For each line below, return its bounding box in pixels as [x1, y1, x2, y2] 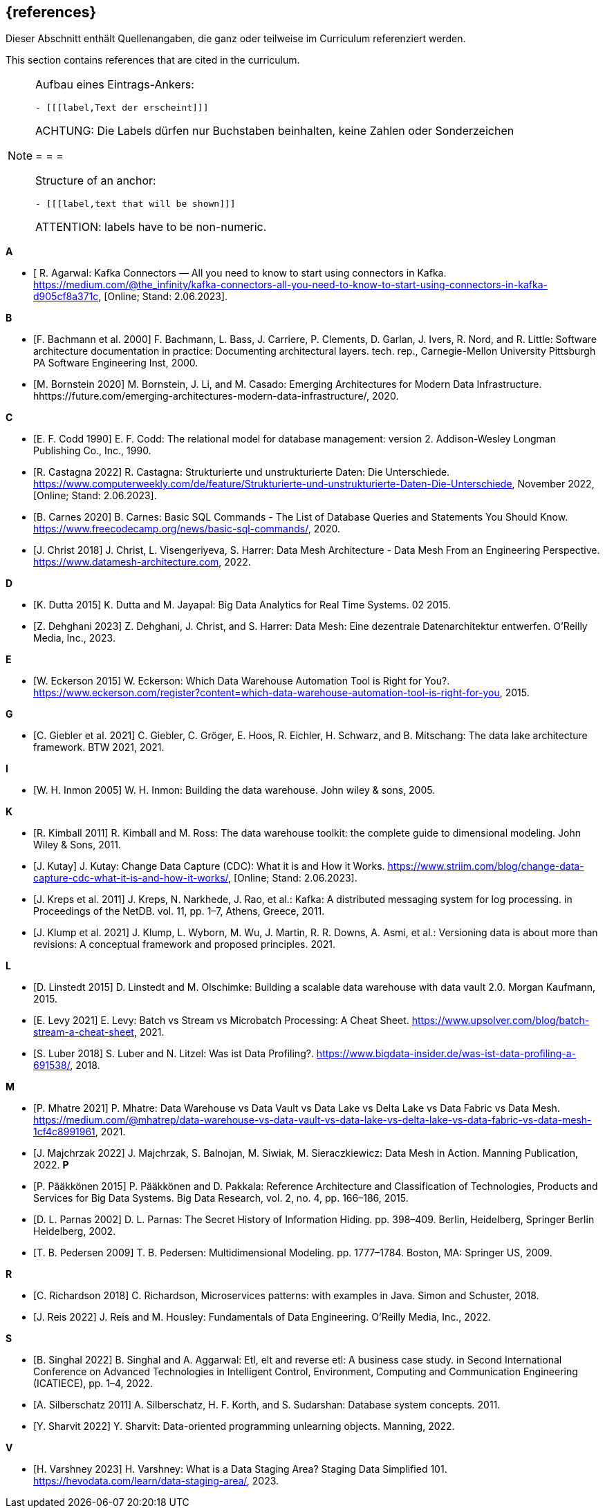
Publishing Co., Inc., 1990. [33, 445, 151, 457]
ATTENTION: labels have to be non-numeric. [35, 220, 267, 234]
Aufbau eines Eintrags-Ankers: [35, 77, 194, 92]
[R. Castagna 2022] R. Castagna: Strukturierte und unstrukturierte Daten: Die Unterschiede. [33, 466, 450, 478]
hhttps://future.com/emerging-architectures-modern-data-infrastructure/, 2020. [33, 390, 399, 402]
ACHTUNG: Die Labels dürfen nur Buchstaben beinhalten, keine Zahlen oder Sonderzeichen [35, 124, 514, 138]
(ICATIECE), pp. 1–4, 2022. [33, 1377, 153, 1390]
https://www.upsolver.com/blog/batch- [411, 1014, 590, 1027]
